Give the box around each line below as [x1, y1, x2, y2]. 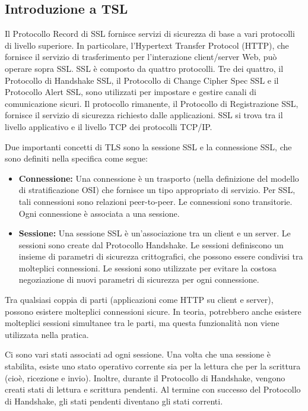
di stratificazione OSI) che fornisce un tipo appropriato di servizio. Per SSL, [18, 184, 296, 196]
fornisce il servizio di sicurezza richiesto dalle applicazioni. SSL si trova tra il [5, 109, 283, 121]
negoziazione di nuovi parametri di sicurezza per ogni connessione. [18, 273, 259, 286]
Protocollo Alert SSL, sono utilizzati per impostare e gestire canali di [5, 86, 256, 98]
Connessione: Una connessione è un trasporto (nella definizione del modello [18, 172, 299, 184]
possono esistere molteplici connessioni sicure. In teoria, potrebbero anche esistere [5, 305, 301, 317]
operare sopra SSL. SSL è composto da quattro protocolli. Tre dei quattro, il [5, 62, 284, 74]
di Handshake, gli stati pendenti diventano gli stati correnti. [5, 394, 223, 407]
